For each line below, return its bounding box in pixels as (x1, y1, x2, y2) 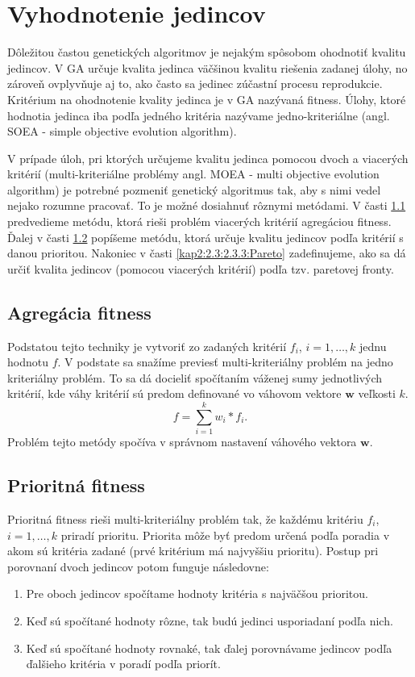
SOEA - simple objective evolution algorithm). (7, 123, 237, 140)
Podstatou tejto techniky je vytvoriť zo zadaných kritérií (7, 337, 287, 354)
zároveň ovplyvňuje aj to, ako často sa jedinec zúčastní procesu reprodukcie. (7, 75, 383, 92)
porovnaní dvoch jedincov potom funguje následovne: (7, 558, 269, 575)
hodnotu (7, 353, 48, 370)
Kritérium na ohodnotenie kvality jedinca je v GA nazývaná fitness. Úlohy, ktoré (7, 90, 406, 107)
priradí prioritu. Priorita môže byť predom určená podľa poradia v (60, 526, 390, 543)
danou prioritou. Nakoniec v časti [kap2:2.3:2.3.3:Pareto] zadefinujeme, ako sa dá (7, 244, 406, 261)
